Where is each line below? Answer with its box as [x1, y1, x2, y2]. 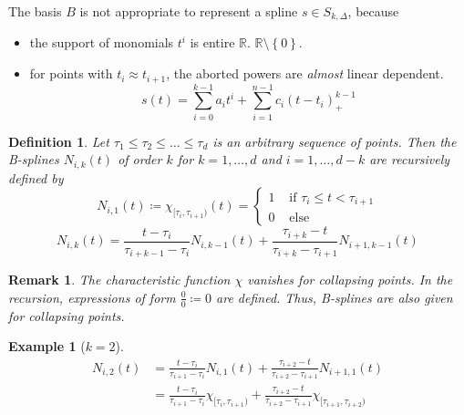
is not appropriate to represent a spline [79, 2, 298, 20]
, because [347, 2, 399, 20]
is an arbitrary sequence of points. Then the [212, 131, 457, 150]
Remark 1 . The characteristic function [8, 270, 231, 289]
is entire [190, 33, 235, 52]
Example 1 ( [8, 337, 86, 356]
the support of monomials [29, 33, 174, 52]
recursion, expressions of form [8, 287, 176, 306]
